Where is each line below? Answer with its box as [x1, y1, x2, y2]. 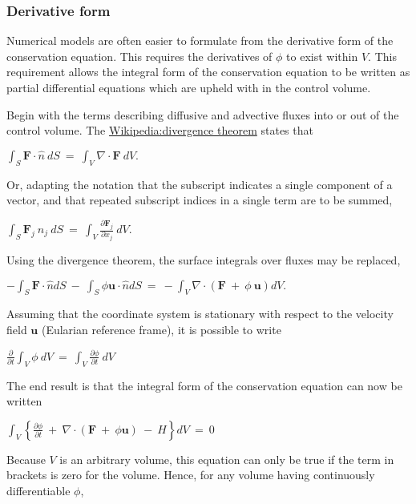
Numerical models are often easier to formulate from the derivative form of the [6, 32, 394, 49]
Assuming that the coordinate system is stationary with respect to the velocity [6, 305, 394, 322]
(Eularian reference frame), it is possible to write [41, 321, 281, 337]
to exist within [286, 47, 358, 64]
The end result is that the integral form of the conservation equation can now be [6, 377, 402, 393]
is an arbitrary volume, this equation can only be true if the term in [59, 450, 394, 467]
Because [6, 450, 46, 467]
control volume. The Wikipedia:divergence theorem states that [6, 122, 313, 139]
